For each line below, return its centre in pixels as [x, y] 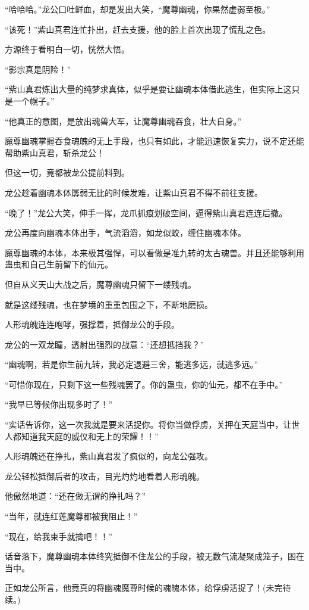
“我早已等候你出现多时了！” [59, 404]
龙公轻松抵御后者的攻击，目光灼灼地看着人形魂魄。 [105, 476]
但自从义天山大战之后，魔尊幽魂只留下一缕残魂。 [100, 284]
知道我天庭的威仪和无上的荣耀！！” [90, 436]
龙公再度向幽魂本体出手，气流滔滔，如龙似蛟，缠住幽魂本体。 [125, 233]
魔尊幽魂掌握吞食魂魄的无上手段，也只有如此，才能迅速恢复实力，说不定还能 [154, 141]
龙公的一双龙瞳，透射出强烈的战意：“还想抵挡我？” [105, 344]
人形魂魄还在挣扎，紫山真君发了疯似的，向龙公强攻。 [109, 456]
